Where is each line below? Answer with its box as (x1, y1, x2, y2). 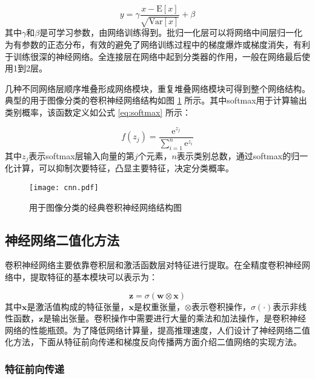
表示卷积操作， (191, 300, 251, 312)
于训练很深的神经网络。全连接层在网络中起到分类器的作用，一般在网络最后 (5, 50, 302, 62)
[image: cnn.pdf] (29, 183, 99, 192)
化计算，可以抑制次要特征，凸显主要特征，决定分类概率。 (5, 162, 234, 174)
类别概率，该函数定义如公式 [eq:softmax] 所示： (5, 106, 191, 119)
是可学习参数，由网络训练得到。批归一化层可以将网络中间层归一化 (39, 26, 303, 39)
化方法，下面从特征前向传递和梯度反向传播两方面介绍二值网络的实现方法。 (5, 335, 302, 348)
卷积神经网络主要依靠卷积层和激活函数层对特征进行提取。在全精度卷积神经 (5, 259, 302, 271)
